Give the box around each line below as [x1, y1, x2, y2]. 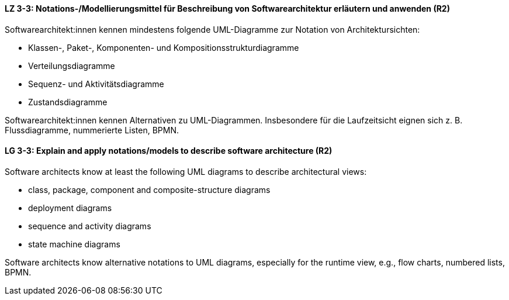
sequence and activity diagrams [28, 220, 151, 231]
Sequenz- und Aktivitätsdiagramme [28, 78, 164, 89]
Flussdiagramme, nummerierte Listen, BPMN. [5, 125, 179, 135]
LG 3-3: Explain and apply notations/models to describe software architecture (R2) [5, 146, 333, 156]
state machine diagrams [28, 239, 120, 249]
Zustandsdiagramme [28, 96, 108, 107]
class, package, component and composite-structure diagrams [28, 184, 271, 195]
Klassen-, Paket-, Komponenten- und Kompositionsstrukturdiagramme [28, 42, 299, 53]
